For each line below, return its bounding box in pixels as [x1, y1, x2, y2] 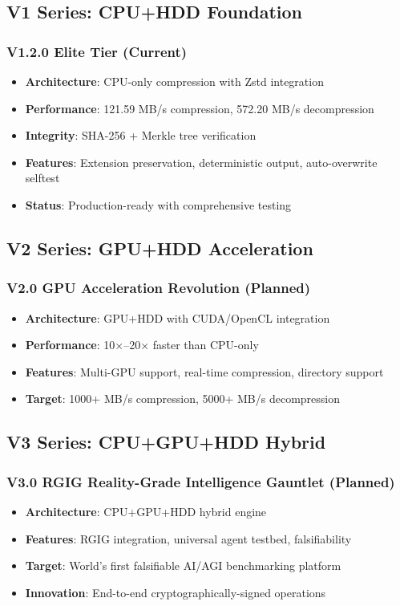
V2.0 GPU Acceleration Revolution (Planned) [6, 278, 311, 298]
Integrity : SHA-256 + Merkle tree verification [25, 127, 257, 144]
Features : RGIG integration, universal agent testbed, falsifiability [25, 530, 352, 547]
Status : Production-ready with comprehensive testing [25, 196, 292, 213]
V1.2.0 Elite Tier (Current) [6, 41, 188, 61]
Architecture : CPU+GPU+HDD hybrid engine [25, 502, 267, 519]
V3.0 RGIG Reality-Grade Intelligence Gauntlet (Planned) [6, 471, 395, 491]
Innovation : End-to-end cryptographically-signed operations [25, 584, 326, 600]
